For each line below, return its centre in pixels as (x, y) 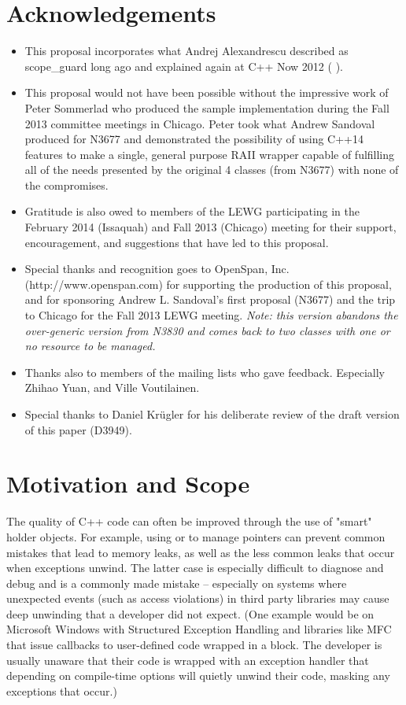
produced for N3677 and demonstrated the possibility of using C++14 (194, 139)
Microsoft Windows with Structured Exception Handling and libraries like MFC (199, 629)
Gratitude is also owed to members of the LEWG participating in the (192, 211)
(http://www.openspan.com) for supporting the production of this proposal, (208, 284)
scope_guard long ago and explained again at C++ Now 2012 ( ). (184, 66)
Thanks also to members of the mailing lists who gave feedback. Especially (205, 372)
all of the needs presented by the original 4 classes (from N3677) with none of (212, 170)
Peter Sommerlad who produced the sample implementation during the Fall (207, 107)
